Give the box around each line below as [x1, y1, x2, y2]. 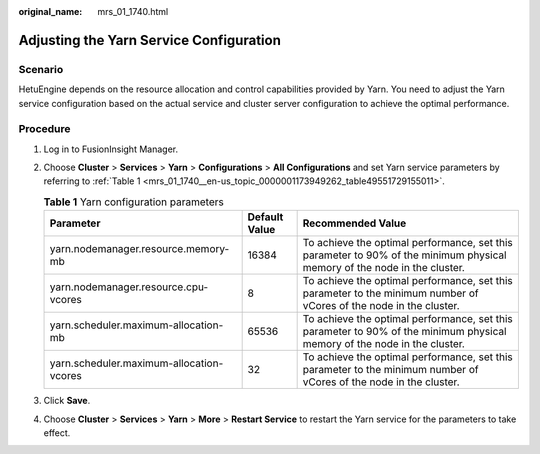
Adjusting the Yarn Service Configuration [18, 31, 282, 49]
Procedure [18, 122, 71, 136]
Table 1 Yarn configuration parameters [43, 195, 224, 209]
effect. [43, 427, 71, 439]
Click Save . [43, 395, 91, 407]
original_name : [18, 6, 83, 17]
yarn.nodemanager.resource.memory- [49, 242, 230, 256]
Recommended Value [302, 216, 407, 230]
